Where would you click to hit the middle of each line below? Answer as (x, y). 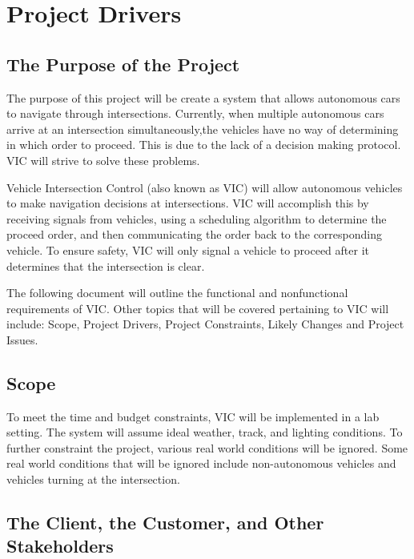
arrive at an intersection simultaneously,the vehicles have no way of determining (203, 129)
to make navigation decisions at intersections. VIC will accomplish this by (188, 203)
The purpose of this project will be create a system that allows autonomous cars (203, 97)
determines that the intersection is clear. (106, 265)
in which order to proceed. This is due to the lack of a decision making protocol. (204, 145)
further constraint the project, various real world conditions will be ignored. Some (207, 447)
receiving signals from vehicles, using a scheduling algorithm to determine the (197, 218)
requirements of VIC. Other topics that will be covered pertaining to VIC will (198, 308)
